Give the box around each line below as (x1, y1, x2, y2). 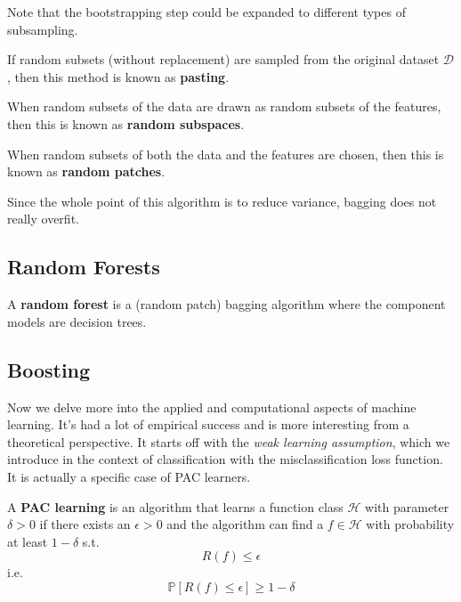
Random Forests (7, 253, 160, 281)
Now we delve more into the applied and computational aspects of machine (7, 397, 417, 416)
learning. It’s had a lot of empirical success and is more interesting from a (7, 415, 409, 434)
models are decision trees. (7, 312, 147, 330)
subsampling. (7, 20, 78, 38)
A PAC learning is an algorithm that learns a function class (7, 497, 344, 516)
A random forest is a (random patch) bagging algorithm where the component (7, 295, 446, 313)
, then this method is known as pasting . (7, 67, 230, 85)
